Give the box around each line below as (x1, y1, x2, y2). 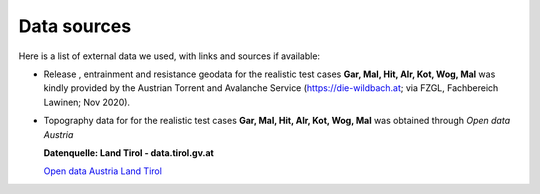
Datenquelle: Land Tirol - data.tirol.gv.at (43, 146, 214, 159)
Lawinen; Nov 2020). (43, 96, 130, 108)
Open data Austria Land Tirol (43, 165, 162, 177)
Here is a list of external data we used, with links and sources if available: (18, 50, 320, 62)
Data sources (18, 15, 132, 37)
